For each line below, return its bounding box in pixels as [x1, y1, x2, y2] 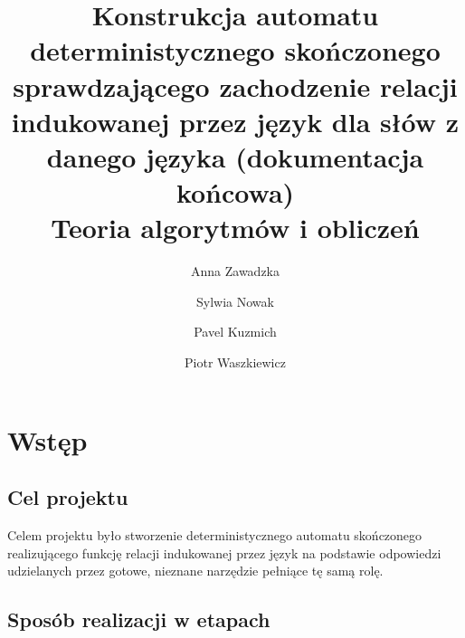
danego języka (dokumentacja [46, 138, 424, 175]
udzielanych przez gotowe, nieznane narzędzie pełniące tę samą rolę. [7, 561, 384, 580]
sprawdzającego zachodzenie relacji [13, 67, 458, 104]
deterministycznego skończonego [30, 32, 441, 69]
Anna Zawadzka [191, 262, 280, 281]
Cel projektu [7, 483, 128, 511]
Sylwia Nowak [196, 291, 274, 310]
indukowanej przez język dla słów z [11, 102, 460, 139]
